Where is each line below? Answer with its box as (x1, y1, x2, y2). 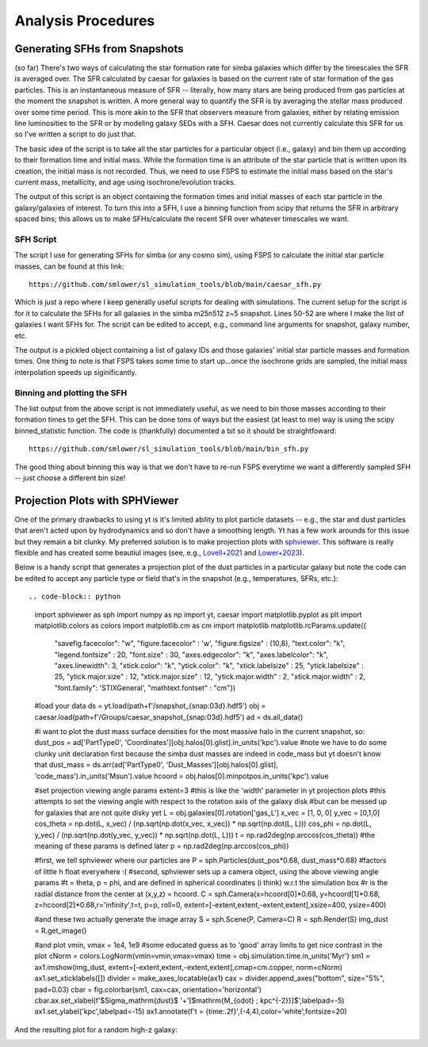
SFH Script (14, 234, 57, 245)
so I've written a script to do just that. (14, 129, 136, 139)
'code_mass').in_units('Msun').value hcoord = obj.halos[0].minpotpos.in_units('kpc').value (34, 771, 329, 781)
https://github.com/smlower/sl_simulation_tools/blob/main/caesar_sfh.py (29, 280, 322, 289)
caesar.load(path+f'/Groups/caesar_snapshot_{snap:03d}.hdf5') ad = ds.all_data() (34, 712, 304, 721)
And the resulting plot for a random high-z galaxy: (14, 1025, 178, 1034)
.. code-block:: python (29, 592, 121, 602)
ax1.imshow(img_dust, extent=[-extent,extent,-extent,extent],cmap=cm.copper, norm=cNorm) (34, 962, 343, 972)
